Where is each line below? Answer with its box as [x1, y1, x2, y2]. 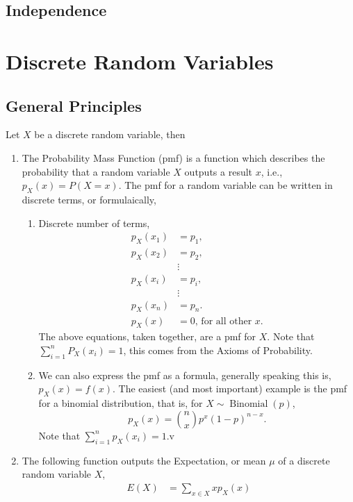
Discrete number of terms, [38, 215, 150, 230]
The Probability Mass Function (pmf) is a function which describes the [22, 150, 325, 165]
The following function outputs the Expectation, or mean [22, 453, 266, 467]
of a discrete [278, 453, 330, 467]
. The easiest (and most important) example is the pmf [113, 381, 347, 396]
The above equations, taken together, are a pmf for [38, 329, 256, 344]
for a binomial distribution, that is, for [38, 396, 203, 410]
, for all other [195, 316, 252, 326]
